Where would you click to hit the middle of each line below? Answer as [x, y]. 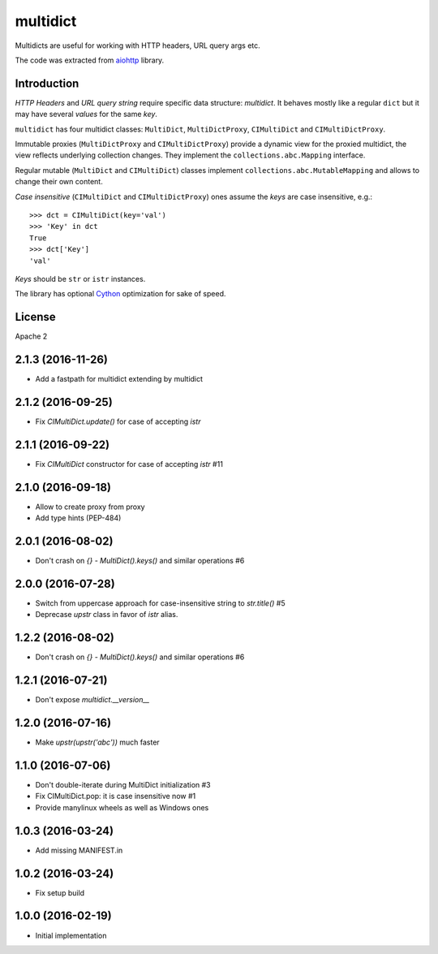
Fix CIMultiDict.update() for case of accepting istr [118, 421]
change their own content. [59, 182]
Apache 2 [31, 336]
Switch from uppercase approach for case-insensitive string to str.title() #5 [160, 603]
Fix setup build [60, 892]
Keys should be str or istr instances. [80, 278]
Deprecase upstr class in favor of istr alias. [107, 615]
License [35, 317]
